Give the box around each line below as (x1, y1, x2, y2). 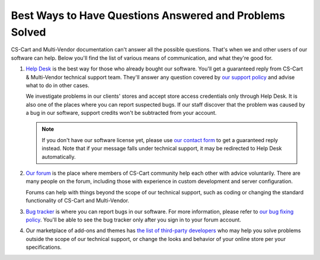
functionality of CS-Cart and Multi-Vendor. (25, 197, 130, 204)
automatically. (41, 153, 76, 160)
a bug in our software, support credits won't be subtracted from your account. (25, 110, 217, 117)
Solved (11, 25, 46, 38)
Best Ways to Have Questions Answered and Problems (11, 9, 286, 22)
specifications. (25, 243, 62, 251)
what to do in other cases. (25, 82, 89, 89)
